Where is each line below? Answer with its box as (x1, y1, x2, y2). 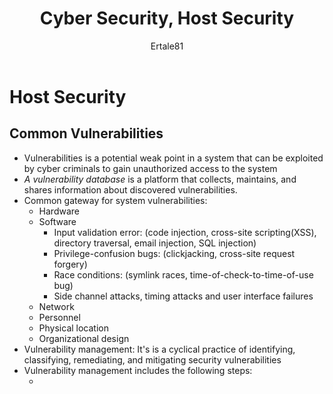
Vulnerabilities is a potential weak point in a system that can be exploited (23, 152, 324, 164)
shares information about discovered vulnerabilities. (23, 183, 238, 196)
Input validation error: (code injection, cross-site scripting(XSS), (53, 226, 317, 238)
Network (38, 300, 75, 312)
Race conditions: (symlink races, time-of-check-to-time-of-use (53, 268, 314, 281)
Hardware (38, 205, 80, 217)
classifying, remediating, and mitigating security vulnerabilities (23, 353, 282, 366)
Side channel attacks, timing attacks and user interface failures (53, 290, 314, 302)
